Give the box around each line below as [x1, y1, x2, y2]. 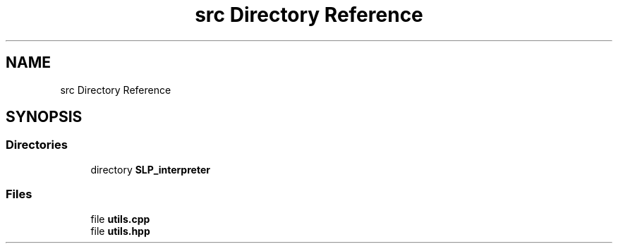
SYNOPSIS [6, 108, 83, 126]
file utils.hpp [90, 224, 150, 237]
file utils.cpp [90, 212, 150, 225]
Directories [6, 138, 68, 152]
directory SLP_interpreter [90, 163, 210, 176]
